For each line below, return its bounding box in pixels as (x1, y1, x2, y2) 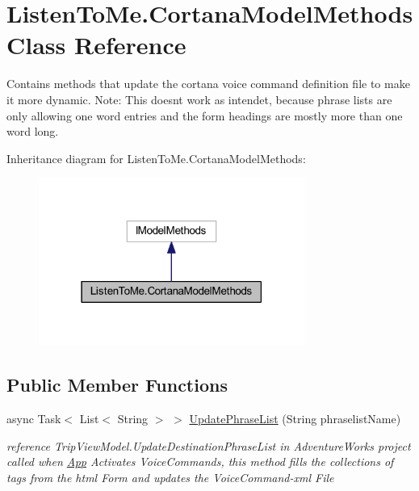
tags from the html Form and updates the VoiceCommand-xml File (6, 468, 334, 485)
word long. (6, 123, 59, 140)
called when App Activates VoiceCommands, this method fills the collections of (6, 453, 394, 470)
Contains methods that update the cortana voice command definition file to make (6, 75, 410, 92)
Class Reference (6, 28, 186, 61)
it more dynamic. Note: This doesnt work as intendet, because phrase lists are (6, 90, 392, 107)
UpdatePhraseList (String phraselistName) (189, 409, 401, 426)
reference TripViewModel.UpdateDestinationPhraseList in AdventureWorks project (6, 437, 411, 454)
